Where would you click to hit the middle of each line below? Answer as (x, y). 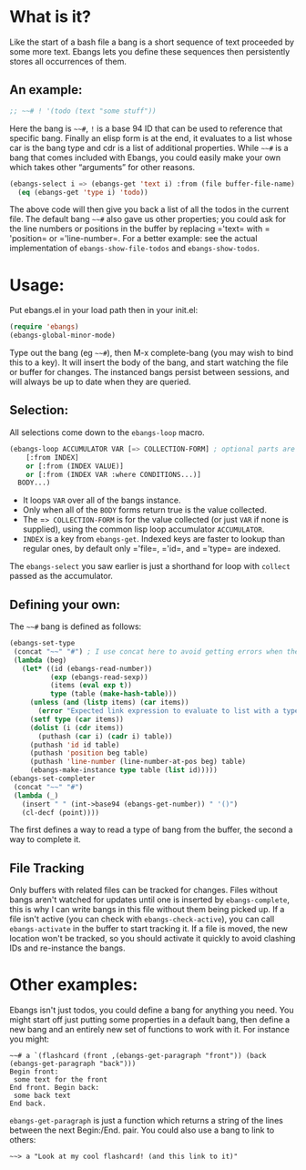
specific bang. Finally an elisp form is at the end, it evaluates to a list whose (151, 137)
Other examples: (74, 985)
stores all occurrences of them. (68, 61)
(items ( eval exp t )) (91, 686)
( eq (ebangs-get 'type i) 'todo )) (83, 192)
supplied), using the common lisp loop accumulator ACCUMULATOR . (143, 529)
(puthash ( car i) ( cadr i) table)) (105, 736)
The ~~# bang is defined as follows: (76, 626)
